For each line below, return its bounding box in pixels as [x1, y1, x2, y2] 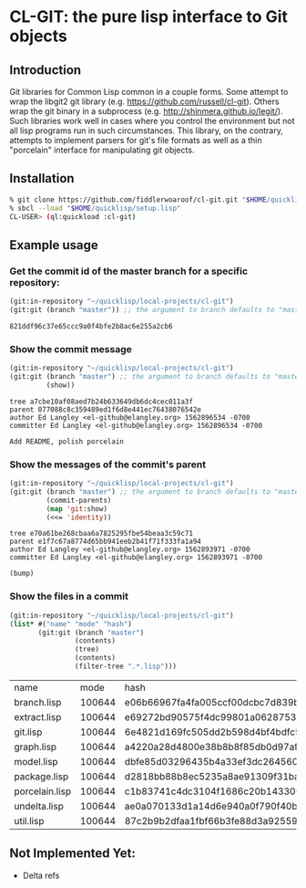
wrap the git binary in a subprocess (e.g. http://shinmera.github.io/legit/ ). [9, 106, 284, 116]
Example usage [9, 237, 98, 253]
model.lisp [14, 755, 58, 768]
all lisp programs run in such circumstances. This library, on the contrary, [9, 125, 284, 136]
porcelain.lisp [14, 785, 72, 798]
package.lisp [14, 769, 69, 782]
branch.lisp [14, 695, 62, 708]
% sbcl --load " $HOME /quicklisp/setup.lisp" [9, 204, 181, 213]
